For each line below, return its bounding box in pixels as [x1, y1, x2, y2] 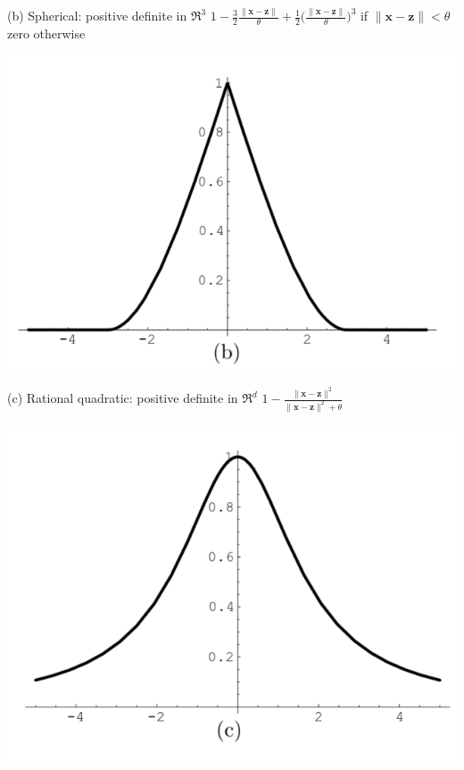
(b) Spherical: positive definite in [7, 6, 187, 25]
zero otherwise [7, 24, 86, 43]
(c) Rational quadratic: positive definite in [7, 389, 238, 407]
